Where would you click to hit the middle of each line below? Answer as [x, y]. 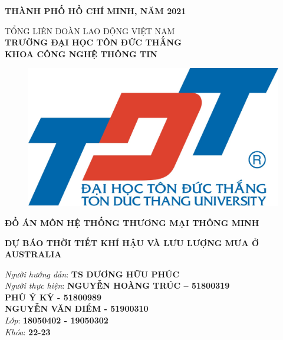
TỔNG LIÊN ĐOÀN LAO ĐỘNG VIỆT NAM [90, 30]
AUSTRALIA [33, 254]
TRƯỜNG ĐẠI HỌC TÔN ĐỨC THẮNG [93, 42]
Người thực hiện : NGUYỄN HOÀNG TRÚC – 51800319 [117, 285]
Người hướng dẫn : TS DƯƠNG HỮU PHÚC [92, 274]
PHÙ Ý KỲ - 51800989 [53, 297]
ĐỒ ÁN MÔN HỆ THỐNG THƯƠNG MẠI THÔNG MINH [132, 222]
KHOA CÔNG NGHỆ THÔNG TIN [81, 53]
